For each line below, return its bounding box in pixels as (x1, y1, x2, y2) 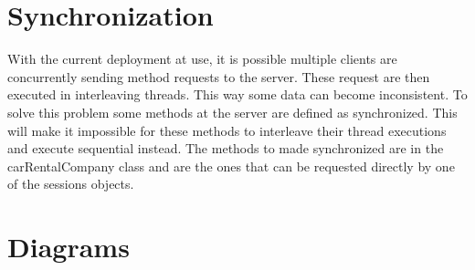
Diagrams (7, 228, 130, 265)
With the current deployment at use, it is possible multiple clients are (7, 49, 397, 68)
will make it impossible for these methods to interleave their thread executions (7, 120, 447, 140)
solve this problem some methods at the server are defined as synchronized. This (7, 102, 458, 121)
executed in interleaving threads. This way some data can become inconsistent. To (7, 85, 468, 104)
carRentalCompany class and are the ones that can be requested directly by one (7, 156, 455, 175)
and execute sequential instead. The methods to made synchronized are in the (7, 139, 444, 158)
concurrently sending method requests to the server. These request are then (7, 67, 430, 86)
